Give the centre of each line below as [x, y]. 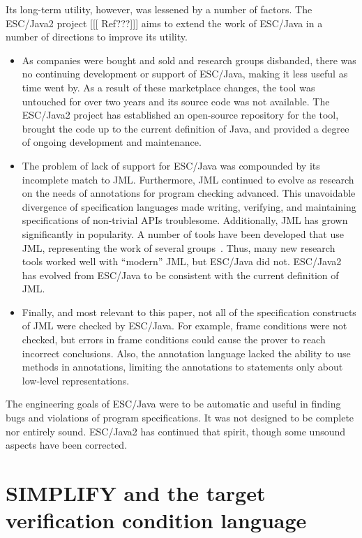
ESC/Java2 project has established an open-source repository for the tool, [180, 115]
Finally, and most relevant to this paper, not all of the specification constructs [189, 312]
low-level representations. [76, 380]
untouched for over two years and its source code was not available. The [176, 101]
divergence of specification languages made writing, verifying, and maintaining [189, 206]
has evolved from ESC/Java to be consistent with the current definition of [180, 275]
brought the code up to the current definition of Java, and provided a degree [186, 128]
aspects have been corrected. [67, 445]
